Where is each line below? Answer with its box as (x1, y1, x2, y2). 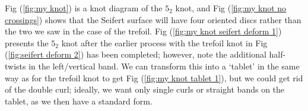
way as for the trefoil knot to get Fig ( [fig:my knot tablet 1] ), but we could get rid (5, 71, 303, 84)
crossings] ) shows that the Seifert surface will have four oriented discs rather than (5, 13, 301, 26)
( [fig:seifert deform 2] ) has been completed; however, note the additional (5, 48, 266, 61)
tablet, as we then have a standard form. (5, 94, 153, 107)
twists (5, 59, 26, 72)
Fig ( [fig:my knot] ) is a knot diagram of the (5, 2, 163, 14)
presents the (5, 36, 49, 49)
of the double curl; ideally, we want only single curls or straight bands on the (5, 83, 285, 96)
